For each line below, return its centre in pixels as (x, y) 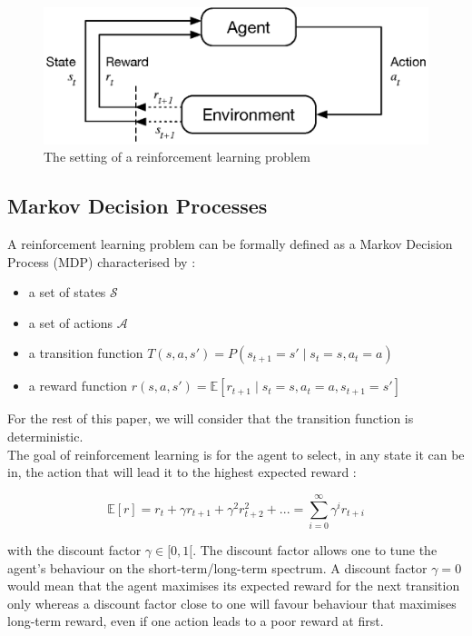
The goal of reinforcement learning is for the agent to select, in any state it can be (236, 454)
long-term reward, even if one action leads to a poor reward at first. (196, 621)
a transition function (86, 353)
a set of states (67, 292)
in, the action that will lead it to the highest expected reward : (182, 472)
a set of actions (71, 322)
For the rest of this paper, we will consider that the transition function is (211, 418)
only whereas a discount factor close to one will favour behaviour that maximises (232, 603)
